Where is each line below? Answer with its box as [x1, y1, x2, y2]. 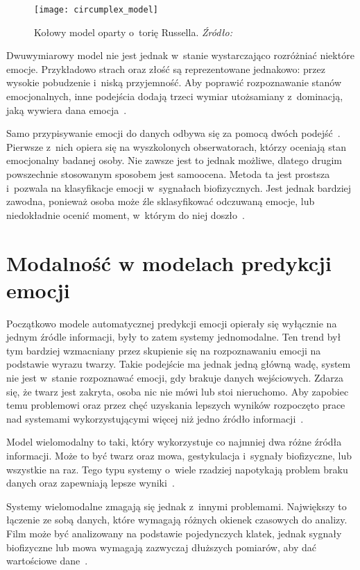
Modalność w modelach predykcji [6, 248, 332, 277]
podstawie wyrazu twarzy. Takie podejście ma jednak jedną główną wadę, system [6, 357, 351, 371]
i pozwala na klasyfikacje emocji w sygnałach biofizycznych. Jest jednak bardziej [6, 180, 352, 195]
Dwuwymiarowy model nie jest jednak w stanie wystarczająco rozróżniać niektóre [6, 48, 354, 63]
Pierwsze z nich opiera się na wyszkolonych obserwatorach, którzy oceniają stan [6, 139, 346, 154]
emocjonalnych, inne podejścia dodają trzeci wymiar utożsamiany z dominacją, [6, 89, 343, 104]
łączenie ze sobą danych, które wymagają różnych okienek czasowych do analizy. [6, 512, 348, 527]
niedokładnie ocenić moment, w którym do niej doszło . [6, 207, 245, 222]
